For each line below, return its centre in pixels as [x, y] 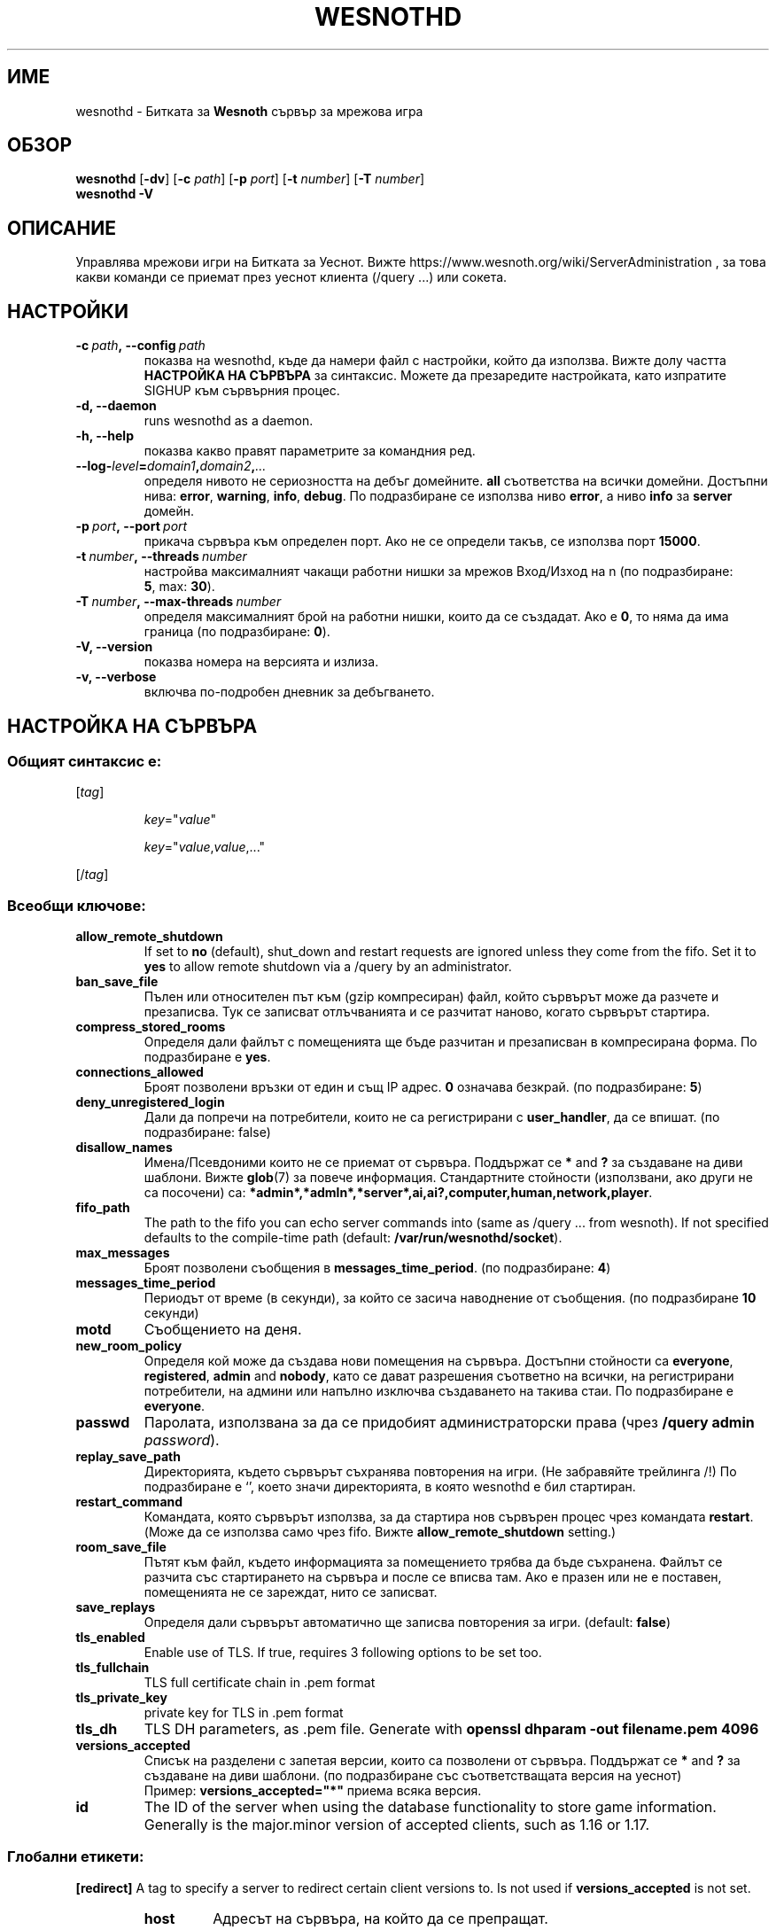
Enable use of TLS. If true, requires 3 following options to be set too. [343, 1653]
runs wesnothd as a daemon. [229, 421]
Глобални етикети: [76, 1857]
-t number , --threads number [161, 556]
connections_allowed [140, 1072]
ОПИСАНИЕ [62, 228]
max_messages [123, 1253]
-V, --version [114, 647]
